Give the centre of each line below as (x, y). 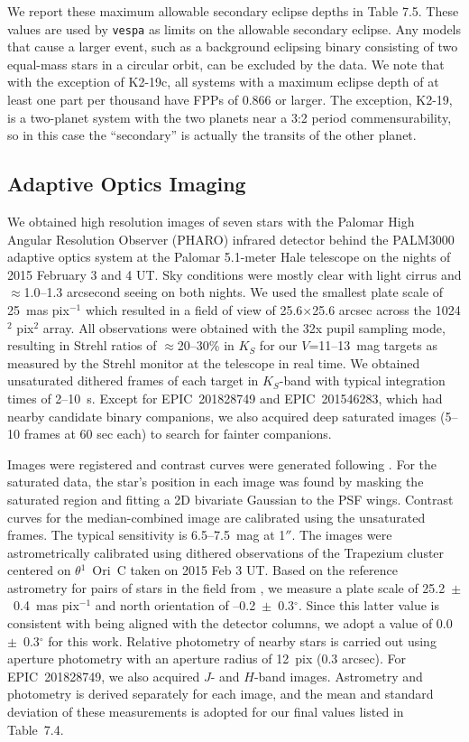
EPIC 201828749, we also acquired (104, 676)
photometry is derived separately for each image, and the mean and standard (221, 694)
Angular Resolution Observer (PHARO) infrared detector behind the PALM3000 (231, 239)
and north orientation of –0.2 (175, 605)
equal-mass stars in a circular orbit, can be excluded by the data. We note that (226, 64)
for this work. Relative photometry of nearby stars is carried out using (242, 640)
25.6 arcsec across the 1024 (386, 309)
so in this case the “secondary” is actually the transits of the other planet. (212, 135)
